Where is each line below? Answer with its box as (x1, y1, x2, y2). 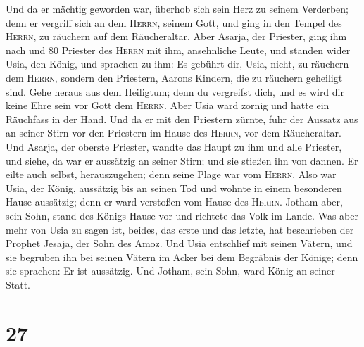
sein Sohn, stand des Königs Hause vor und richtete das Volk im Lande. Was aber (6, 208, 358, 222)
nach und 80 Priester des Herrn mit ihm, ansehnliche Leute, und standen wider (6, 42, 351, 57)
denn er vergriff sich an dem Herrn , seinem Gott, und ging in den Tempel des (6, 15, 342, 30)
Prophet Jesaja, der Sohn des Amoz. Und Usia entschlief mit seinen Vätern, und (6, 236, 353, 251)
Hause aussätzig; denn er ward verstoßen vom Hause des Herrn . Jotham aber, (6, 194, 343, 209)
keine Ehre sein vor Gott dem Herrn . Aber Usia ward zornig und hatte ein (6, 98, 330, 113)
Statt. (6, 277, 31, 291)
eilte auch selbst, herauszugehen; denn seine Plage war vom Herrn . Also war (6, 167, 337, 182)
